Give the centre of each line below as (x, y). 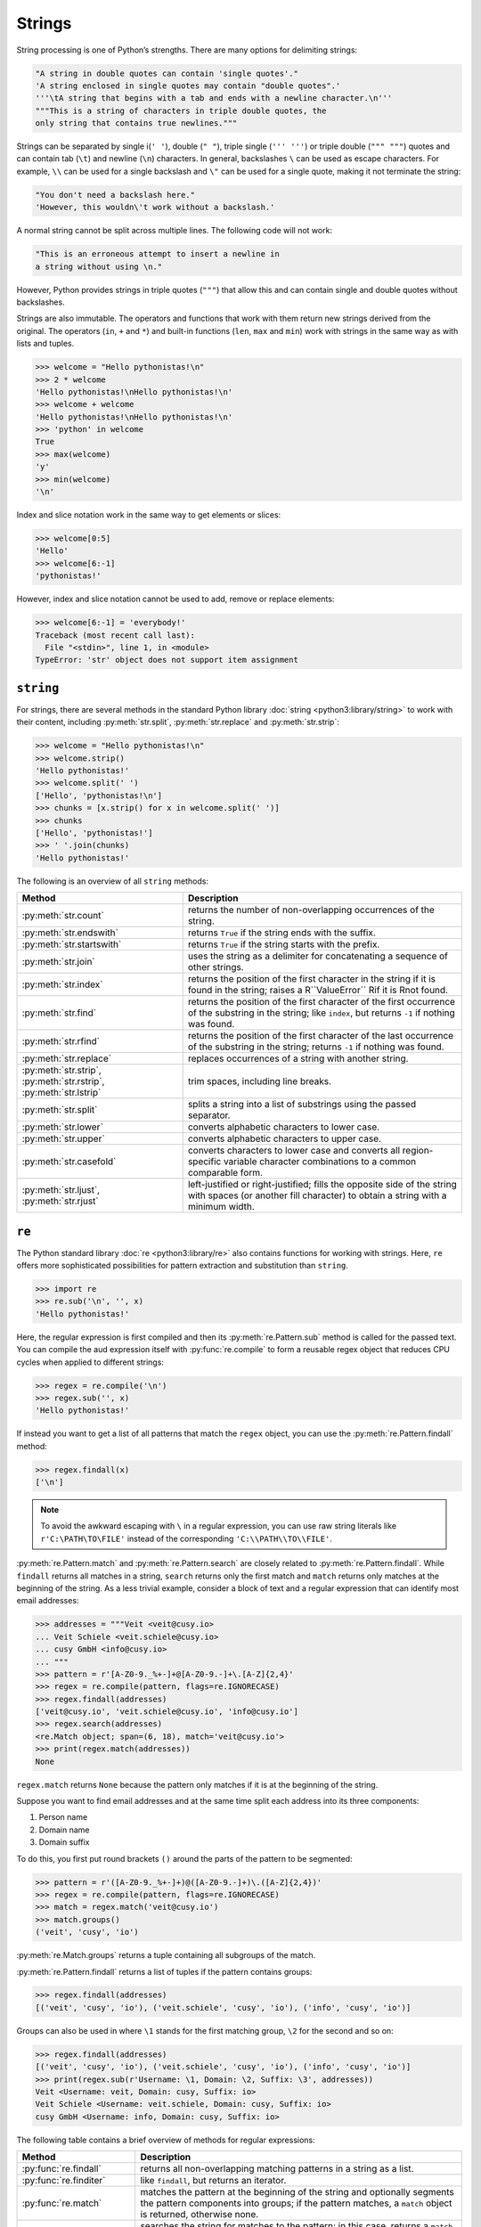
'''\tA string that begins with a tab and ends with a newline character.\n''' (214, 98)
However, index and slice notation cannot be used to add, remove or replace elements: (175, 599)
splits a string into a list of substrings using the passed (302, 1105)
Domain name (64, 1830)
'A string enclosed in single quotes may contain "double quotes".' (188, 86)
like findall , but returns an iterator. (213, 2181)
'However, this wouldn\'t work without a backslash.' (155, 208)
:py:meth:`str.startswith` (72, 944)
